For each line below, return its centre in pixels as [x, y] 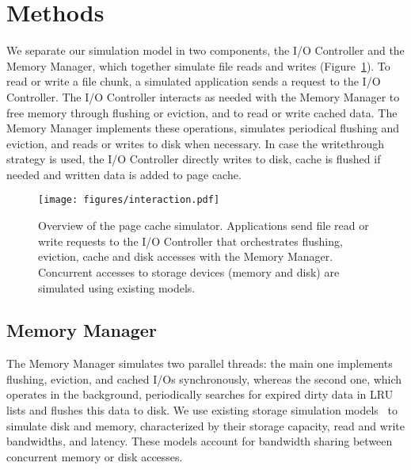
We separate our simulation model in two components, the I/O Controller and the [205, 50]
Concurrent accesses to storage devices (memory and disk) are [189, 271]
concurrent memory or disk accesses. [95, 456]
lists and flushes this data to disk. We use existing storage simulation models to [202, 410]
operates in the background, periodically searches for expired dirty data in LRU [200, 394]
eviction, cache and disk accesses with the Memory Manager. [186, 256]
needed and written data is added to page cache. [124, 174]
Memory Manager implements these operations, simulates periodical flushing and [203, 128]
